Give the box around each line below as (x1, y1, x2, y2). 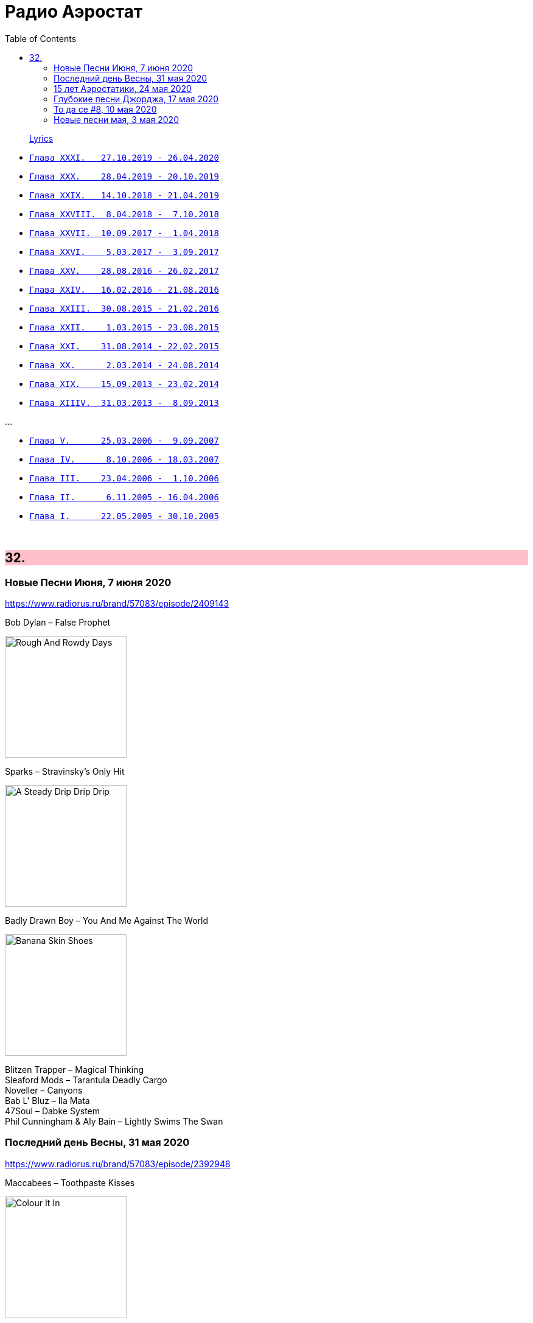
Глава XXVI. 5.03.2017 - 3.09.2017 (29, 246, 219, 257)
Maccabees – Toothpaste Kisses (5, 1177, 135, 1188)
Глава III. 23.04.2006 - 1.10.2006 (29, 473, 219, 483)
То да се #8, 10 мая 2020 (54, 103, 157, 114)
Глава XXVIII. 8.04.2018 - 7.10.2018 (29, 209, 219, 219)
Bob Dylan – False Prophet (5, 616, 111, 627)
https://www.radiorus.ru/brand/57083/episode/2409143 (5, 598, 229, 609)
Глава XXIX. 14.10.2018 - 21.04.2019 (29, 190, 219, 200)
